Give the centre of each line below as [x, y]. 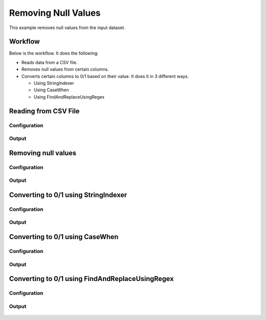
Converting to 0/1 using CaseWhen [64, 237]
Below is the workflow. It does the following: [54, 53]
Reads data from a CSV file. [50, 62]
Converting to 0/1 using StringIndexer [68, 195]
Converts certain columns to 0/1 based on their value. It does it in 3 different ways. [105, 76]
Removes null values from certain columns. [65, 70]
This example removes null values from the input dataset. [67, 28]
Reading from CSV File [44, 111]
